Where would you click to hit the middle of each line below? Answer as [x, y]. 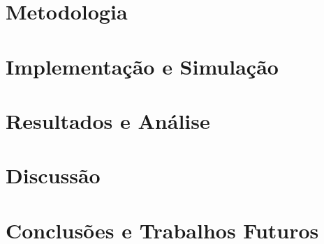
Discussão [53, 175]
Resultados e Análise [108, 120]
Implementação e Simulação [142, 66]
